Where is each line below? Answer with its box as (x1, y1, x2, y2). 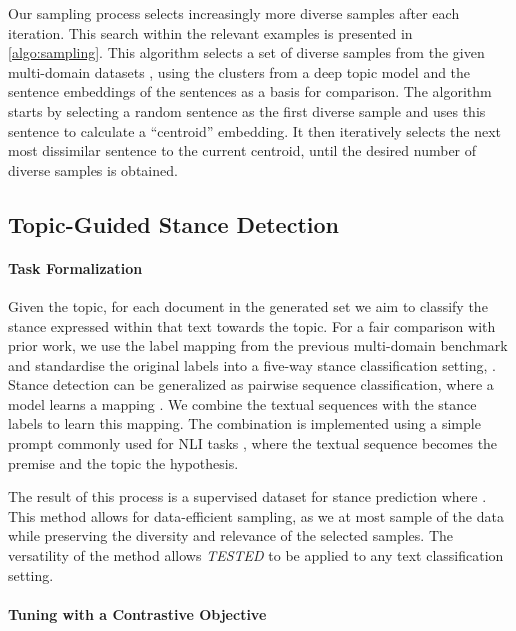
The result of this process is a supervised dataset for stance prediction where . (8, 486, 487, 507)
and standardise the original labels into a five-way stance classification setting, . (8, 354, 496, 375)
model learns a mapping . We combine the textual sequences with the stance (8, 393, 477, 414)
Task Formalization (8, 257, 143, 278)
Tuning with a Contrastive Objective (8, 603, 267, 624)
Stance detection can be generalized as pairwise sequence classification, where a (8, 374, 494, 395)
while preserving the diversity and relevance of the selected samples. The (8, 525, 453, 546)
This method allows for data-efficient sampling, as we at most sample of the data (8, 505, 504, 526)
